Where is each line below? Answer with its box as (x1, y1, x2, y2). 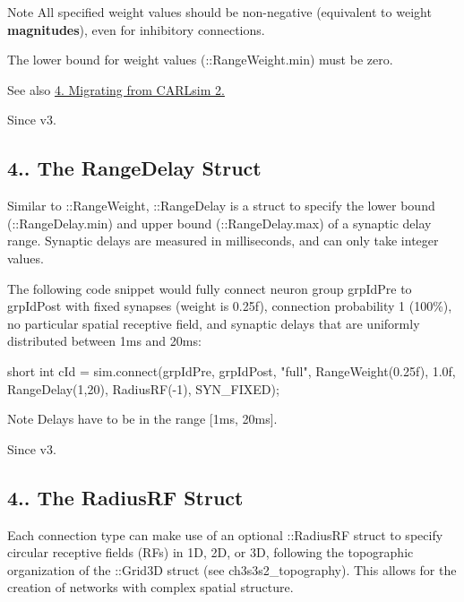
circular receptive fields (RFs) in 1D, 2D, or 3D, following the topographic (7, 543, 414, 562)
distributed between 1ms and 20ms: (7, 331, 202, 350)
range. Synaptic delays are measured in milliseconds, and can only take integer (7, 231, 439, 250)
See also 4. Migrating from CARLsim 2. (7, 80, 225, 99)
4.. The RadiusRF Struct (7, 483, 244, 511)
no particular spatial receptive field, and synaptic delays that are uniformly (7, 314, 420, 332)
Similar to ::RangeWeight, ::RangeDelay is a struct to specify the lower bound (7, 196, 435, 215)
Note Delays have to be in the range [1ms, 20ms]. (7, 409, 278, 428)
